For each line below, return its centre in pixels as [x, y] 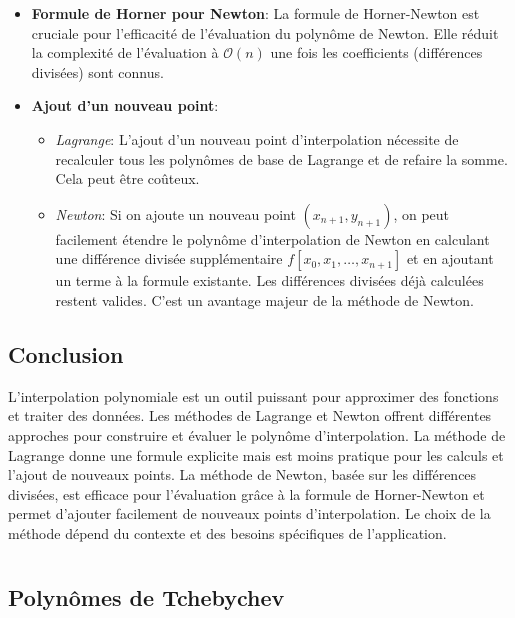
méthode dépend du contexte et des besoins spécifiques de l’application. [227, 532]
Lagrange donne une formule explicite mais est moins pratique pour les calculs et [256, 454]
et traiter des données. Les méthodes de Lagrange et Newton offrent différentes [250, 415]
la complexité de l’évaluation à [125, 52]
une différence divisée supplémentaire [169, 258]
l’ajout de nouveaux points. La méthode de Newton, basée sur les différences [242, 474]
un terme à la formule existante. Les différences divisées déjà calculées [269, 280]
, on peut [421, 213]
